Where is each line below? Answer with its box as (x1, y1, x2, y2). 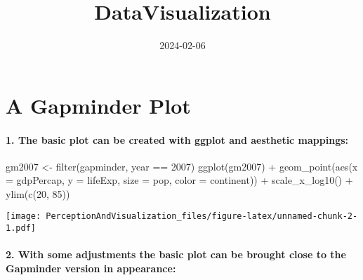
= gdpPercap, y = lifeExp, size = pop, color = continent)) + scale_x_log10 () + (6, 173, 353, 187)
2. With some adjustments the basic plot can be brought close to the (6, 247, 346, 262)
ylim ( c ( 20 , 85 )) (6, 186, 70, 201)
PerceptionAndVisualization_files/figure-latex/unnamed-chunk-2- (46, 211, 358, 222)
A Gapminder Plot (6, 91, 191, 119)
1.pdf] (6, 223, 36, 234)
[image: (6, 211, 41, 222)
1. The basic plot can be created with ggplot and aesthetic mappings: (6, 132, 349, 147)
